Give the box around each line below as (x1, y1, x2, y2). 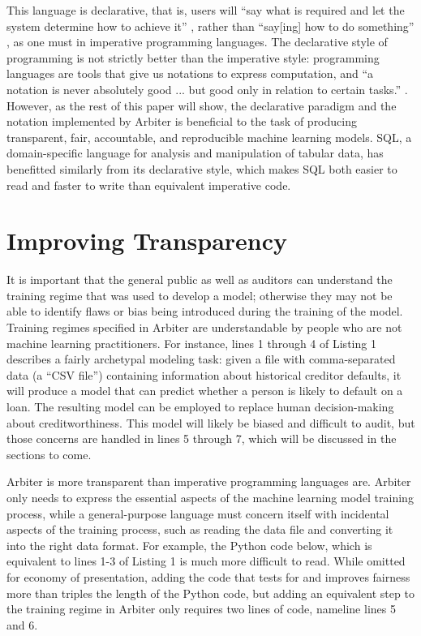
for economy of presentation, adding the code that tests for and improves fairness (6, 568, 410, 585)
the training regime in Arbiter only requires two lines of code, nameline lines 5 (6, 600, 396, 617)
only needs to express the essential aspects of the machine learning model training (6, 488, 414, 505)
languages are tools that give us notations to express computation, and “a (6, 65, 374, 82)
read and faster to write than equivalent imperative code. (6, 176, 291, 193)
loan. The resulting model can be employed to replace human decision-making (6, 398, 394, 415)
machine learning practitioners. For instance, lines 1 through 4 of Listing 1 (6, 334, 376, 351)
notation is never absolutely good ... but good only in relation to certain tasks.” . (6, 80, 408, 97)
